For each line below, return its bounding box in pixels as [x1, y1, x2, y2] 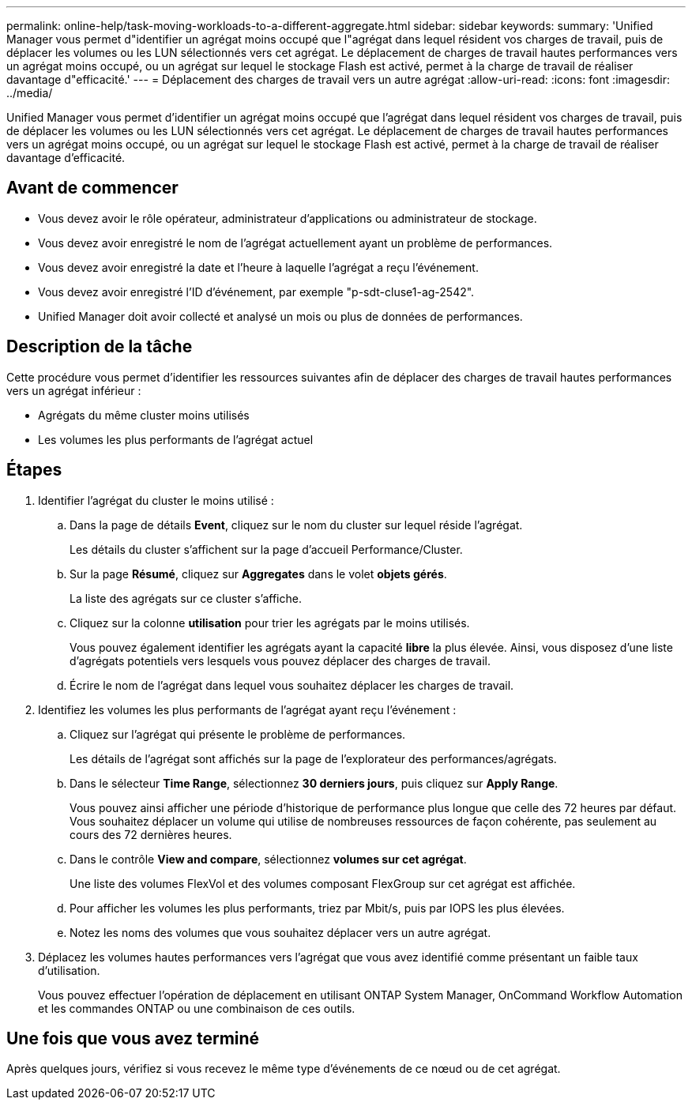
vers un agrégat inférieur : [6, 383, 141, 397]
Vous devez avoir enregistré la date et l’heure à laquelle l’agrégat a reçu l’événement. [38, 260, 479, 274]
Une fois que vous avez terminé [6, 1028, 260, 1048]
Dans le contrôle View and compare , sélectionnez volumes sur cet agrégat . [70, 852, 467, 866]
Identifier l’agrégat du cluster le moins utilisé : [38, 493, 274, 507]
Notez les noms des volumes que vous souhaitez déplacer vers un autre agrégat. [70, 925, 491, 939]
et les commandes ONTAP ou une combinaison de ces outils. [38, 1001, 355, 1015]
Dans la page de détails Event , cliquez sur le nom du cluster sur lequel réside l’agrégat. [70, 517, 523, 532]
